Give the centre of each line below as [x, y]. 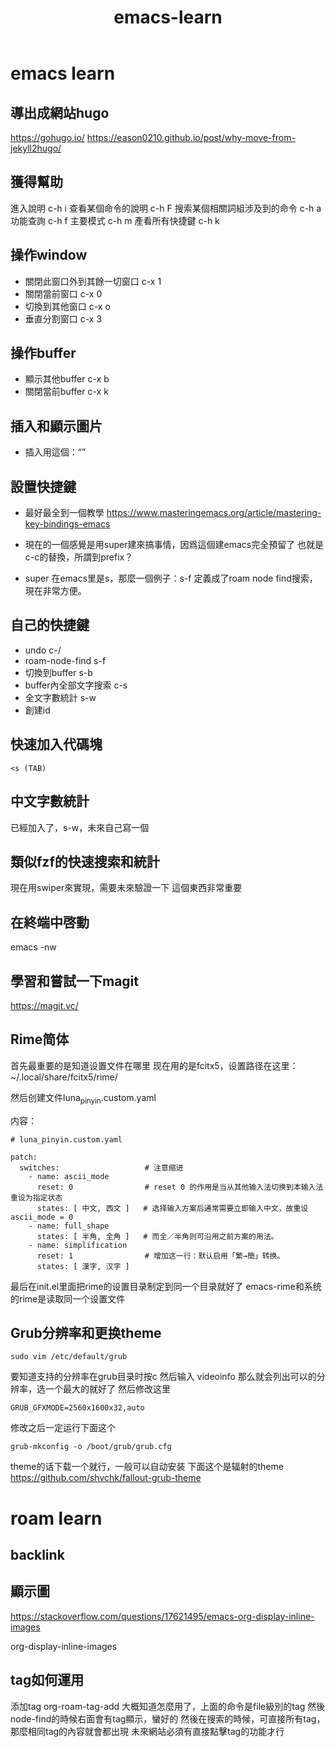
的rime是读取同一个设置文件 [68, 1298]
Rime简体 [40, 1039]
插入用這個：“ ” [55, 452]
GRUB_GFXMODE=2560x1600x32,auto [77, 1408]
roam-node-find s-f [65, 660]
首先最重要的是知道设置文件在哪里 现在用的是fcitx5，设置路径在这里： [154, 1065]
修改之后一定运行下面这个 [63, 1428]
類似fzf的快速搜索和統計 [85, 861]
